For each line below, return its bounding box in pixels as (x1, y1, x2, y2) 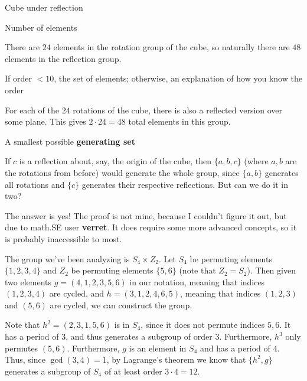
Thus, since (5, 353, 45, 366)
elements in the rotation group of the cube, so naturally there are (53, 41, 290, 53)
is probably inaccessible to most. (5, 232, 122, 245)
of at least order (104, 364, 162, 377)
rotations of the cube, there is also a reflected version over (73, 103, 283, 116)
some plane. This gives (5, 115, 86, 128)
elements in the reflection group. (5, 52, 122, 64)
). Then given (247, 264, 296, 276)
